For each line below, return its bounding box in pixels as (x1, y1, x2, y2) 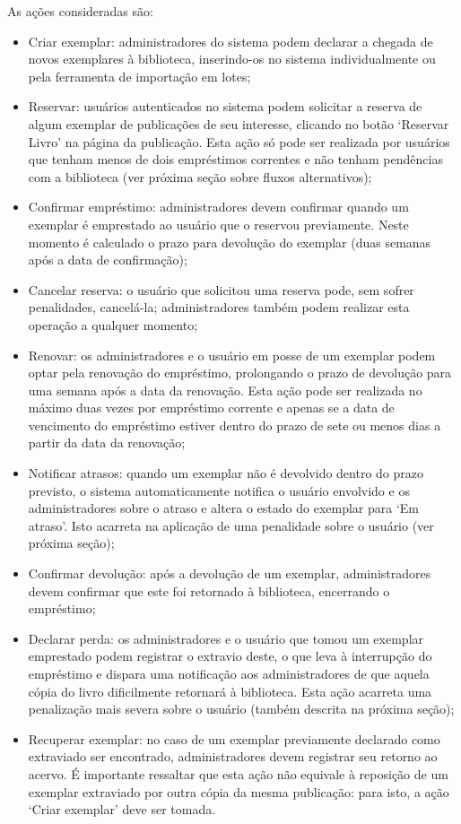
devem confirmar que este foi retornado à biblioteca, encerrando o (28, 581, 390, 600)
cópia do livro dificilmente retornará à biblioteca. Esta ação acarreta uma (28, 681, 432, 700)
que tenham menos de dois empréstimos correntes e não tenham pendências (28, 150, 443, 169)
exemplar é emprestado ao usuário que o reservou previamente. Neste (28, 214, 409, 233)
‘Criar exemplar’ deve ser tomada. (28, 800, 216, 819)
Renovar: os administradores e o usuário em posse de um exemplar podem (28, 345, 436, 364)
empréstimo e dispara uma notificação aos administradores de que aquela (28, 664, 430, 682)
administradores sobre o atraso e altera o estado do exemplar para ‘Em (28, 499, 420, 517)
